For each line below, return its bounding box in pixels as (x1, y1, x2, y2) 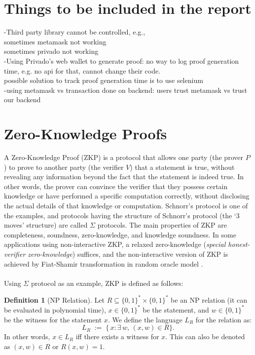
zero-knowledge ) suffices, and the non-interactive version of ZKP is (28, 248, 228, 259)
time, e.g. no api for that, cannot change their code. (4, 65, 161, 76)
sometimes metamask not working (4, 36, 107, 46)
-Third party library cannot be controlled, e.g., (4, 27, 146, 37)
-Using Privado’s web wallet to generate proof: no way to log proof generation (4, 55, 239, 66)
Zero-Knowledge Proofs (4, 123, 167, 144)
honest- (228, 239, 250, 249)
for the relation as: (195, 314, 252, 324)
